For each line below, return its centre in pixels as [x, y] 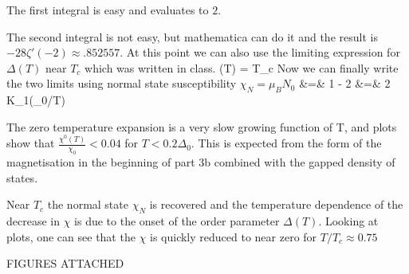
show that [31, 143]
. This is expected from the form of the [286, 143]
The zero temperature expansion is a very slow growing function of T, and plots [202, 126]
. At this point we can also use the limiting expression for [260, 52]
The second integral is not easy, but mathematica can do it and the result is [192, 36]
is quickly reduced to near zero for [234, 236]
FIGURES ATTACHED [65, 263]
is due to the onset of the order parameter [177, 221]
